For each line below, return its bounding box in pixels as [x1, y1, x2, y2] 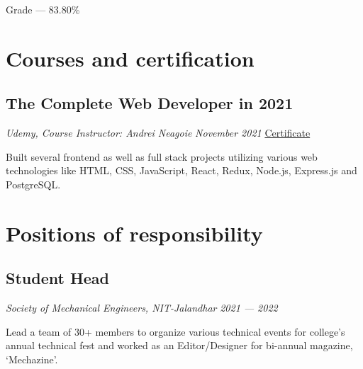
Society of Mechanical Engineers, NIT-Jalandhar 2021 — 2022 [6, 300, 278, 315]
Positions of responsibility [6, 218, 263, 247]
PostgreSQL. [6, 176, 61, 191]
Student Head [6, 267, 110, 289]
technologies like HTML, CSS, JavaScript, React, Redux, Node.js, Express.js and [6, 163, 357, 178]
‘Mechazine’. [6, 351, 58, 366]
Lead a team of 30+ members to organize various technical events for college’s [6, 324, 345, 339]
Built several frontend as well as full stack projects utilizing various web [6, 149, 318, 164]
